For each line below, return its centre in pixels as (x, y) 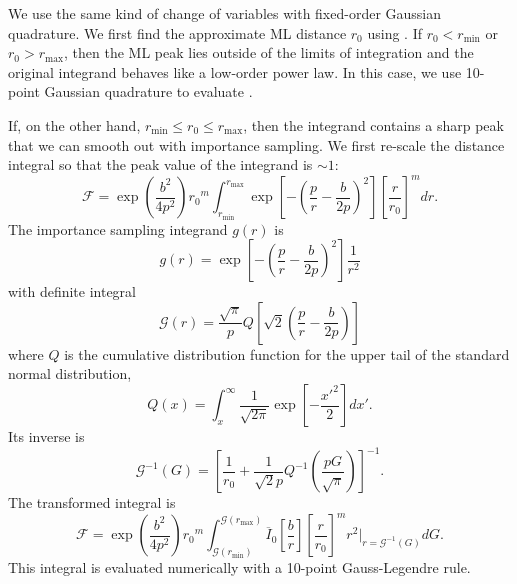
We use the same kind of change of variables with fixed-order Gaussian (225, 13)
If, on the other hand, (74, 124)
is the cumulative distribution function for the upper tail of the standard (287, 353)
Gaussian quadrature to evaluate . (148, 91)
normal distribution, (70, 373)
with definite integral (72, 291)
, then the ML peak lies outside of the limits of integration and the (269, 52)
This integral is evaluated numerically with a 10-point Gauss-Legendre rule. (239, 567)
